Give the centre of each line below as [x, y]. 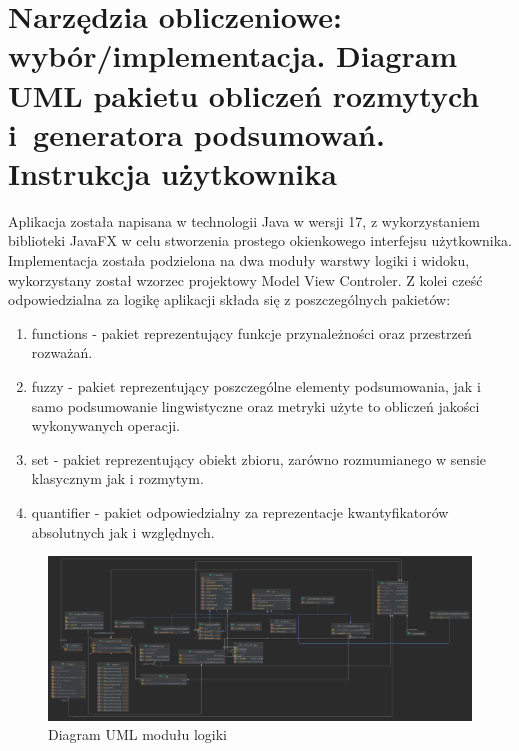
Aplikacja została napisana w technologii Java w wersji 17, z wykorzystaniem [244, 220]
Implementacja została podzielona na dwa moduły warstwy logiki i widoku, [239, 260]
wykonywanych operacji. [106, 425]
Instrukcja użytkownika [172, 172]
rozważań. [62, 352]
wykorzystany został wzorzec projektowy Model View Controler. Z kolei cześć [245, 279]
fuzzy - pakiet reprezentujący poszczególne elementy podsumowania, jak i [256, 386]
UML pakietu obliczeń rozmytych [244, 94]
